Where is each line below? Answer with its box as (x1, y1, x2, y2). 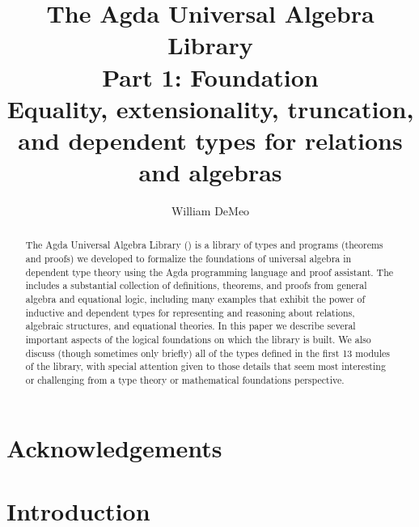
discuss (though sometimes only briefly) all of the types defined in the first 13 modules (25, 346, 390, 359)
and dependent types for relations (18, 123, 403, 156)
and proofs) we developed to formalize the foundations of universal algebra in (25, 252, 352, 266)
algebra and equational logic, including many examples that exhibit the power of (25, 292, 366, 306)
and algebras (138, 155, 282, 189)
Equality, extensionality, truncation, (6, 91, 414, 125)
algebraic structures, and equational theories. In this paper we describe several (25, 319, 356, 333)
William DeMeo (171, 202, 250, 219)
